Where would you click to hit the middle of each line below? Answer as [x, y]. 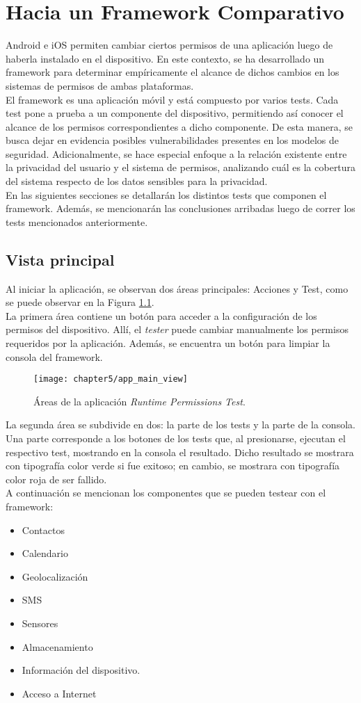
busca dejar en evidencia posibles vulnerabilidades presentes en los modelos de [173, 140]
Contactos [43, 530]
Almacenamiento [57, 646]
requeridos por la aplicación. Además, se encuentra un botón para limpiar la [168, 343]
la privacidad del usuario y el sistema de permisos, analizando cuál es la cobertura [181, 167]
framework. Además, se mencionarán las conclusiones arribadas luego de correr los [180, 208]
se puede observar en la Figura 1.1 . [80, 302]
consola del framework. [54, 356]
